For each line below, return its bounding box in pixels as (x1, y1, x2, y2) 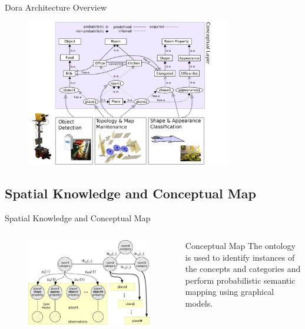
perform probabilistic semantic (185, 274, 296, 286)
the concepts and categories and (185, 262, 301, 275)
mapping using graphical (185, 285, 274, 298)
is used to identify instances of (185, 251, 295, 263)
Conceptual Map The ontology (185, 240, 296, 252)
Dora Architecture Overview (5, 1, 107, 13)
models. (185, 297, 213, 310)
